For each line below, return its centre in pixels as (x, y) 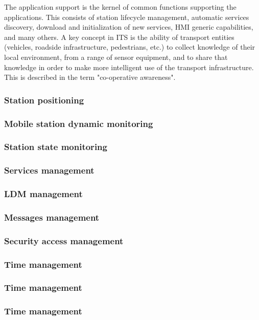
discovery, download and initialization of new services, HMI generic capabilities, (129, 27)
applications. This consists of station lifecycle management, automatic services (127, 17)
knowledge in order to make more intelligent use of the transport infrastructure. (129, 67)
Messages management (52, 217)
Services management (49, 170)
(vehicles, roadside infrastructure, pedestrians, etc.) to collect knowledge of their (130, 47)
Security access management (64, 240)
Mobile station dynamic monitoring (79, 123)
